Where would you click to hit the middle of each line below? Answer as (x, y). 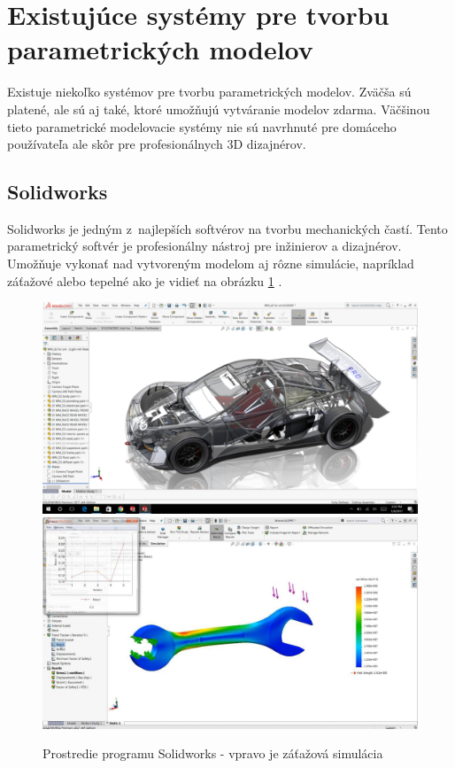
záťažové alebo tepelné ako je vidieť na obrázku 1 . (145, 280)
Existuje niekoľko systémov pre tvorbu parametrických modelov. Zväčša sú (209, 92)
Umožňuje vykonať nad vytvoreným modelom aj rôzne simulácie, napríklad (211, 264)
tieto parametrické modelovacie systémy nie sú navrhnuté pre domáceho (202, 126)
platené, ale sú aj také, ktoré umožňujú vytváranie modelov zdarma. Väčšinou (219, 109)
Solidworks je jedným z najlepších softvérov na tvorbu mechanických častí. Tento (227, 228)
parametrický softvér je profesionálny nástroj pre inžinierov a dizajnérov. (204, 246)
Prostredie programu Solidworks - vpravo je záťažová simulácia (213, 753)
